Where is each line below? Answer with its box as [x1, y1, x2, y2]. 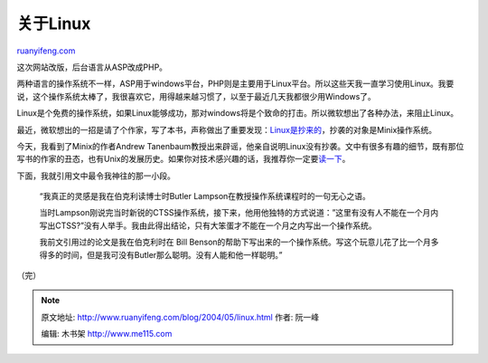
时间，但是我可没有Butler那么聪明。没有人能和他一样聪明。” [62, 249, 284, 260]
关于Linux [16, 14, 91, 33]
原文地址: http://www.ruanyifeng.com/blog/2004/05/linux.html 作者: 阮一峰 [41, 311, 320, 322]
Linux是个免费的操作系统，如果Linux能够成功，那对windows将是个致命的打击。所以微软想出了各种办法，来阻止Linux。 [16, 108, 459, 119]
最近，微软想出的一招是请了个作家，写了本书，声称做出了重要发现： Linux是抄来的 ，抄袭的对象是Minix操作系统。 [16, 124, 437, 135]
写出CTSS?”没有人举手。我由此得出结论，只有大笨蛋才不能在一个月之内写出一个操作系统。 [39, 220, 377, 231]
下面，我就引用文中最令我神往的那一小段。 [16, 170, 175, 181]
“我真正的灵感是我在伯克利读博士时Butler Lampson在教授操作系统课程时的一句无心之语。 [39, 191, 371, 202]
